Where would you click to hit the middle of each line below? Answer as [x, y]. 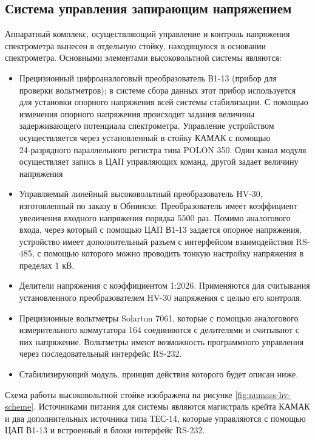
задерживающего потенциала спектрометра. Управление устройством [147, 125]
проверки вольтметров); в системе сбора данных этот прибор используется [157, 90]
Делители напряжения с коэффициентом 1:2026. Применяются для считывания [164, 285]
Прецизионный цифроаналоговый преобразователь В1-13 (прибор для [148, 77]
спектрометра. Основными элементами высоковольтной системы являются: [143, 57]
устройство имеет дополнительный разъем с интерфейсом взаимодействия [156, 241]
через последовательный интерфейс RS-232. [100, 353]
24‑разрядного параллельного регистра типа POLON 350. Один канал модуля [163, 149]
